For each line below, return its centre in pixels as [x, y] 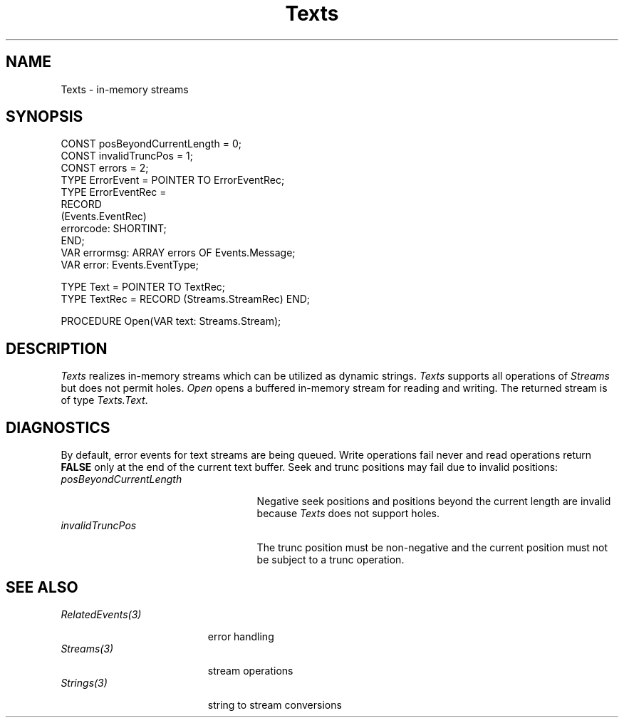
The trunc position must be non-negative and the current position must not [432, 548]
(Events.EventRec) [104, 217]
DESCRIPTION [57, 348]
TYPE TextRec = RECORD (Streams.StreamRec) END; [186, 299]
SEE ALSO [42, 587]
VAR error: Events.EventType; [130, 265]
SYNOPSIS [45, 117]
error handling [241, 636]
